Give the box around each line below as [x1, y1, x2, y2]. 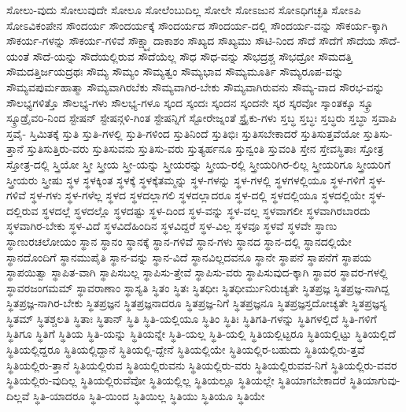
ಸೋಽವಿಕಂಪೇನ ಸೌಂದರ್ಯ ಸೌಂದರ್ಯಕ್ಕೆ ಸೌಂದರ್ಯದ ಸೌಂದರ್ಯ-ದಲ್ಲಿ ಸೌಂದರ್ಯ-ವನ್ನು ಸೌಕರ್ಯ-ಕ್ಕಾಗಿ [6, 17, 388, 33]
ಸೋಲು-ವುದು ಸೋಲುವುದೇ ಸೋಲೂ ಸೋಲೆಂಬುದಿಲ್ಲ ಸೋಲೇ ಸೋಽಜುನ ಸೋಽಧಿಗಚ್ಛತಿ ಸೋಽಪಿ [6, 2, 361, 17]
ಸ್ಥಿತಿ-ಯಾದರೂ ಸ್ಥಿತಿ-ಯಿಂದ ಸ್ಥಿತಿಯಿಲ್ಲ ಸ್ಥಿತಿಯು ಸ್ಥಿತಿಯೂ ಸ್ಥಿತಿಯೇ [32, 387, 265, 403]
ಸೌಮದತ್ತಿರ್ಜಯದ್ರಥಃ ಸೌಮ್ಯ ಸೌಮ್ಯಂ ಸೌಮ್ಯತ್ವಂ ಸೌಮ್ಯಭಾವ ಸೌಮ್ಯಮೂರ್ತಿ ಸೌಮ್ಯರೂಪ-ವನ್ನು [6, 63, 344, 80]
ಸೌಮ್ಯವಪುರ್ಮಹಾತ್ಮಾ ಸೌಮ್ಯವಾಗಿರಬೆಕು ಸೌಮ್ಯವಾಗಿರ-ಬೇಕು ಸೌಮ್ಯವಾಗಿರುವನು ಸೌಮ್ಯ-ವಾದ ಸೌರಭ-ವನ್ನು [6, 78, 385, 95]
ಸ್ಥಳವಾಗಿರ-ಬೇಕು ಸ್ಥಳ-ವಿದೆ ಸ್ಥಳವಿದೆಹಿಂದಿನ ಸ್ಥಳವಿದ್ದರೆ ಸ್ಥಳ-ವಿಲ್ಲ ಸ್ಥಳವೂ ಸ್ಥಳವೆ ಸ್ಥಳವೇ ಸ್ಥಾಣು [6, 217, 338, 234]
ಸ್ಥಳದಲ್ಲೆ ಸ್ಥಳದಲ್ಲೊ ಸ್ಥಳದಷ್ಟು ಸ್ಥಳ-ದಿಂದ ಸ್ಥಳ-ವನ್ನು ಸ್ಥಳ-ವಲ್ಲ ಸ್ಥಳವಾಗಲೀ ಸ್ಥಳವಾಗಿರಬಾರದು [42, 202, 371, 218]
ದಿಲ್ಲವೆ [6, 387, 30, 403]
